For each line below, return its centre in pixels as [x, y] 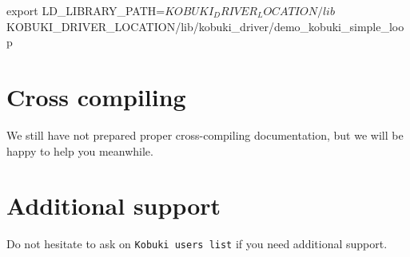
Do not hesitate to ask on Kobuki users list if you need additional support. [197, 244]
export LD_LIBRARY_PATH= [86, 10]
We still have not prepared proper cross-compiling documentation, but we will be [205, 134]
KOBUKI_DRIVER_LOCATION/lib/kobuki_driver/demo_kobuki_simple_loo [205, 26]
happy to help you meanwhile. [80, 150]
